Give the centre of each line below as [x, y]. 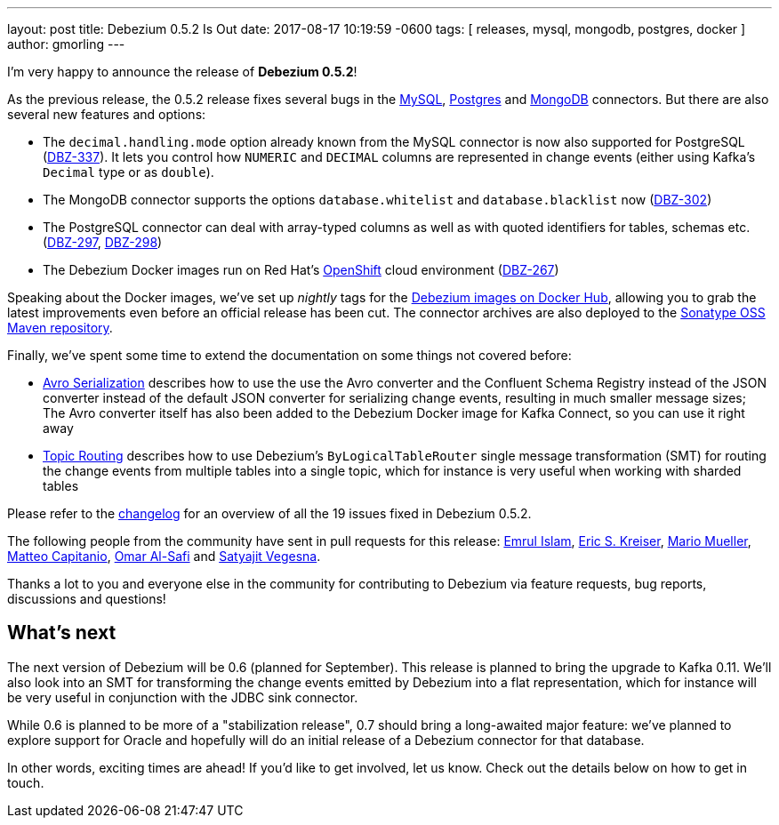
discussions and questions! [87, 599]
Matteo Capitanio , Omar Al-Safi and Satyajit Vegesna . [164, 556]
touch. [26, 782]
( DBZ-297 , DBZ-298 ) [103, 242]
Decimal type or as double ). [128, 172]
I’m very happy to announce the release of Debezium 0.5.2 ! [182, 72]
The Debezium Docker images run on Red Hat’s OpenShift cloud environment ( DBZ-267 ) [301, 270]
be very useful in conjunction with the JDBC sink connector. [183, 697]
